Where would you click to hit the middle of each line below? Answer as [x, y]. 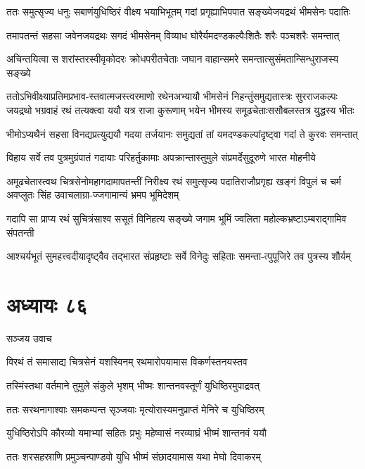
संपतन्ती [20, 232]
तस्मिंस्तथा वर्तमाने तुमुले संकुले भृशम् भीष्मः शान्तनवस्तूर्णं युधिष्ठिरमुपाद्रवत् [133, 386]
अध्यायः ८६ [47, 304]
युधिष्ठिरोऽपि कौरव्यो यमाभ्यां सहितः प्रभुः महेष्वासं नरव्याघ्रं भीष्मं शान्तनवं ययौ [136, 433]
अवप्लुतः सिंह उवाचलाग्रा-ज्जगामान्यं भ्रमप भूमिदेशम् [93, 195]
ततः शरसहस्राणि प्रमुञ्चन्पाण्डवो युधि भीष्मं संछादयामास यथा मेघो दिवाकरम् [134, 456]
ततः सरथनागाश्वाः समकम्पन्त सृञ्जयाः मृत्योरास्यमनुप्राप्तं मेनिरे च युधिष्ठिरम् [135, 409]
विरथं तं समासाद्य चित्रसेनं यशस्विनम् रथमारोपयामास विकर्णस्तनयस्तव [127, 362]
